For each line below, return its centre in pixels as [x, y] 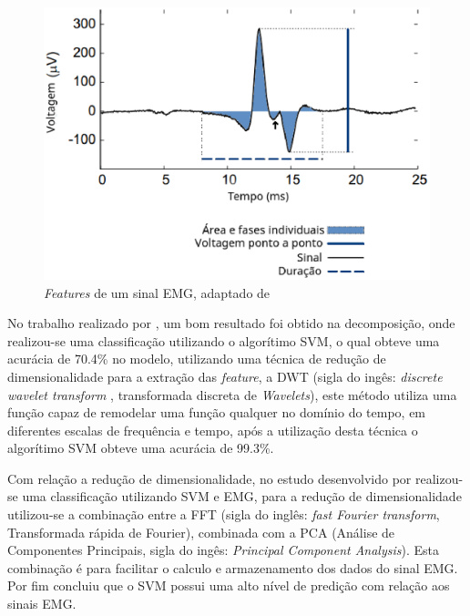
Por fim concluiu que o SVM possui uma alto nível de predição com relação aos [229, 585]
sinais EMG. [42, 604]
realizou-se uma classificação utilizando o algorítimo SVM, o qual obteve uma [224, 340]
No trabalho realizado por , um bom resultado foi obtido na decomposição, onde [231, 323]
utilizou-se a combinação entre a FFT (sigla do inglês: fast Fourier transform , [224, 514]
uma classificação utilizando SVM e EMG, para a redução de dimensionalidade [242, 496]
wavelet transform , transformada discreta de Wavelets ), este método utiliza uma [232, 394]
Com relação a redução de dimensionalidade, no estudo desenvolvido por [209, 478]
